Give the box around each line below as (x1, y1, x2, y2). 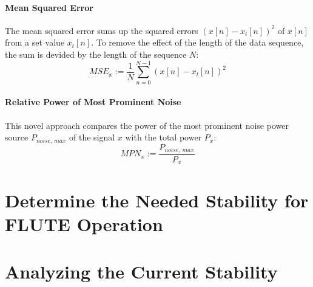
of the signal (69, 131, 115, 143)
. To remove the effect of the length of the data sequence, (91, 36, 304, 49)
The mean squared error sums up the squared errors (5, 24, 198, 36)
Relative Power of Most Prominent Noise (5, 95, 181, 108)
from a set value (5, 36, 65, 49)
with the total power (125, 131, 202, 143)
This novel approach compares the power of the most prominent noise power (5, 119, 289, 131)
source (5, 131, 29, 143)
